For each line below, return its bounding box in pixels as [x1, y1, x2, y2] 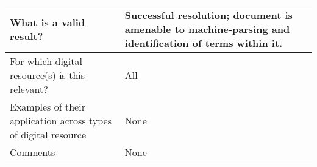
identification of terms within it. [124, 36, 283, 50]
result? [10, 29, 43, 43]
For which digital [10, 54, 82, 68]
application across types [10, 114, 112, 128]
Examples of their [10, 100, 85, 114]
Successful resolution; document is [124, 8, 293, 22]
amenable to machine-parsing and [124, 22, 290, 36]
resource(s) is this [10, 68, 85, 82]
